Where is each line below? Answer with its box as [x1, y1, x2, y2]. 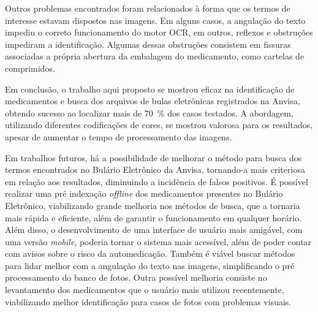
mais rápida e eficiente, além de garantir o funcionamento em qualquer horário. [5, 211, 302, 224]
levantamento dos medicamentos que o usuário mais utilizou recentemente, [5, 283, 284, 296]
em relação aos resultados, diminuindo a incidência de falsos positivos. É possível [5, 175, 308, 188]
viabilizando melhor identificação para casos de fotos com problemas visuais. [5, 295, 292, 308]
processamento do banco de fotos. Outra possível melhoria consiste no [5, 271, 267, 284]
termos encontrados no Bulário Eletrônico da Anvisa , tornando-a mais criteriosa [5, 163, 305, 176]
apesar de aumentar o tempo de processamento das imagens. [5, 130, 232, 143]
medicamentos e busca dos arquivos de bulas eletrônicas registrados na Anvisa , [5, 94, 300, 107]
